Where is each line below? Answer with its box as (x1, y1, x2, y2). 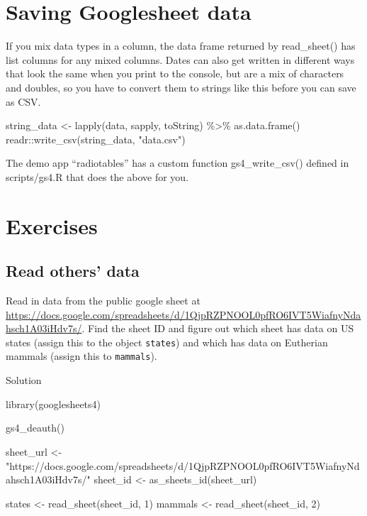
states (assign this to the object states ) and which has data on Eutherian (6, 334, 328, 349)
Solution (6, 373, 42, 388)
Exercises (6, 211, 98, 240)
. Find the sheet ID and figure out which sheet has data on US (81, 321, 354, 336)
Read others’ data (6, 260, 140, 282)
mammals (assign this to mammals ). (6, 348, 157, 363)
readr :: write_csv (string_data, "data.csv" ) (6, 131, 186, 146)
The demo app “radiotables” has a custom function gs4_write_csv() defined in (6, 155, 349, 170)
